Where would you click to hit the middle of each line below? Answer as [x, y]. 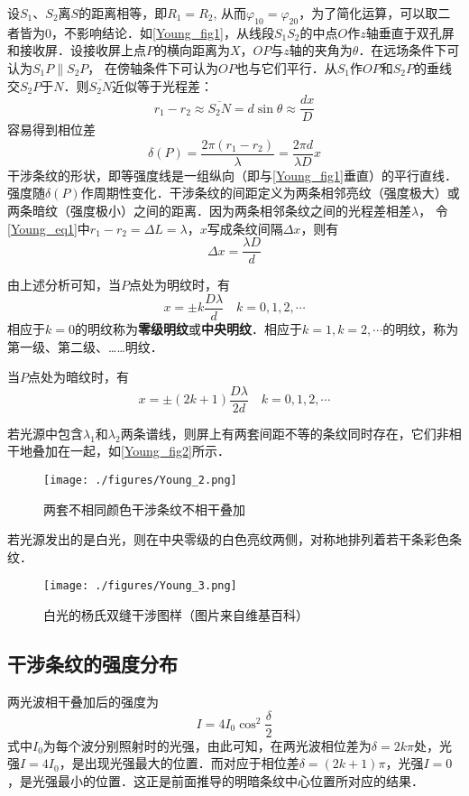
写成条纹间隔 [245, 228]
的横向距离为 [192, 50]
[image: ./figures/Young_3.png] [140, 586]
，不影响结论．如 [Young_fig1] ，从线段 [163, 32]
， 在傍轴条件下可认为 [153, 67]
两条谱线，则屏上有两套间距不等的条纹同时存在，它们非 [285, 433]
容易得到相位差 [51, 130]
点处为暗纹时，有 [78, 377]
